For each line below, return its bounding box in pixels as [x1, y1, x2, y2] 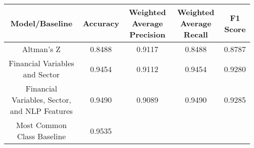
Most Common [16, 119, 67, 130]
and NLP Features [10, 105, 73, 116]
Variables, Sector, [11, 94, 71, 105]
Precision [129, 29, 166, 40]
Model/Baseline [10, 18, 73, 29]
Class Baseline [17, 130, 66, 142]
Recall [184, 29, 208, 40]
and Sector [23, 69, 60, 80]
